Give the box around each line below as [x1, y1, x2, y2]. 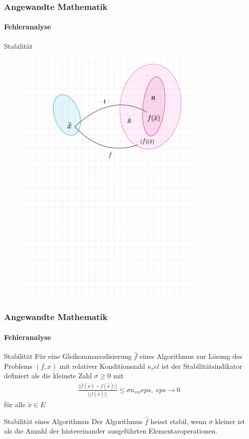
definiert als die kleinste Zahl [4, 370, 92, 381]
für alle [4, 399, 26, 410]
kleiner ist [215, 416, 245, 426]
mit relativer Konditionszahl [60, 360, 145, 371]
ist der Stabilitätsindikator [161, 360, 243, 371]
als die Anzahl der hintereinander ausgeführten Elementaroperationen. [4, 426, 218, 436]
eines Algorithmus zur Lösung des [139, 351, 243, 361]
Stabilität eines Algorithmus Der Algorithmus [4, 416, 143, 426]
